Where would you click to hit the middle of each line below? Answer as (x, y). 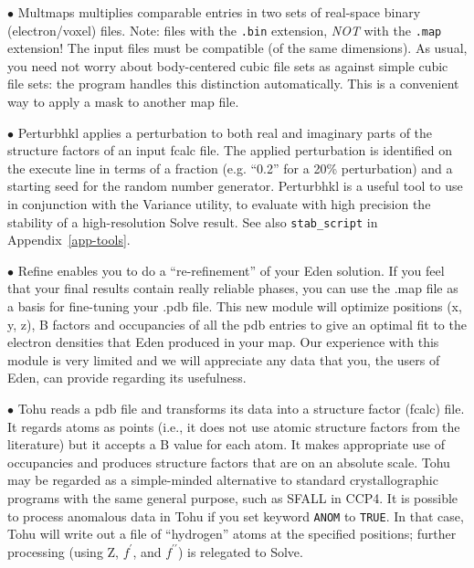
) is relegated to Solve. (240, 551)
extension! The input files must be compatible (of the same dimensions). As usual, (237, 48)
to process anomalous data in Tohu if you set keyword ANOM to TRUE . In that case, (236, 515)
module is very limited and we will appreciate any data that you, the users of (224, 359)
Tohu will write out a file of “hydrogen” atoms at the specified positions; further (232, 534)
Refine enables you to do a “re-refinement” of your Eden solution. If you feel (231, 270)
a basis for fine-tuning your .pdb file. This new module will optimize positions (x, (235, 306)
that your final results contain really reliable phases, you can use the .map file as (233, 288)
